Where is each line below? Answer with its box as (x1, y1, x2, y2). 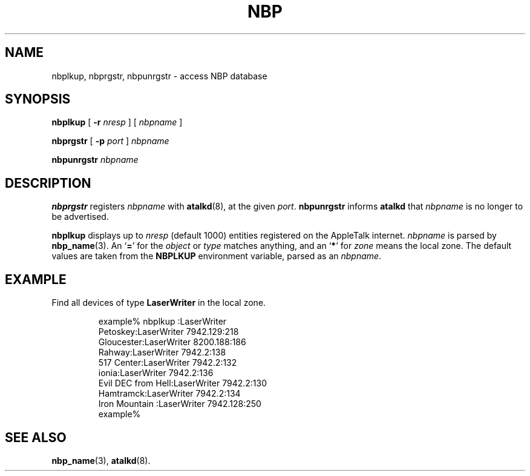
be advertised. (51, 211, 109, 222)
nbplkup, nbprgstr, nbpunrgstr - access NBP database (51, 70, 267, 81)
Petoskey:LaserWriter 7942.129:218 (98, 326, 239, 337)
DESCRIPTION (5, 175, 91, 191)
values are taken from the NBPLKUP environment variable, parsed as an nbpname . (51, 251, 382, 262)
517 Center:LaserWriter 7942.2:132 (98, 357, 237, 368)
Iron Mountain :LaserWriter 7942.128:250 (98, 398, 261, 409)
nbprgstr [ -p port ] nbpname (51, 136, 169, 147)
